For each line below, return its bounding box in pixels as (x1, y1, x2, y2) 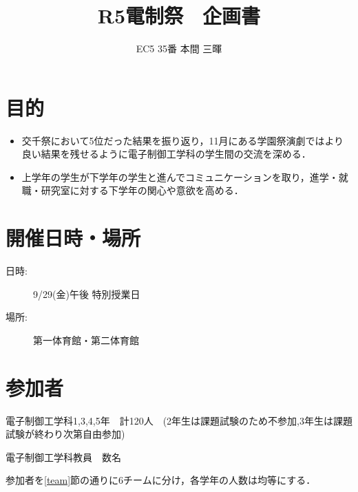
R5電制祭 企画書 (97, 1, 261, 30)
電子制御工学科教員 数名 (6, 449, 121, 464)
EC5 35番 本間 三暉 (136, 41, 222, 56)
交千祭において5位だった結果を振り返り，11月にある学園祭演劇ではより (21, 133, 344, 147)
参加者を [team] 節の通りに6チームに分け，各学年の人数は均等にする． (6, 473, 316, 487)
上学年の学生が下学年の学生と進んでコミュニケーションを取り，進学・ (21, 169, 339, 184)
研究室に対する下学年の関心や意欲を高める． (41, 183, 244, 197)
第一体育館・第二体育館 (33, 332, 139, 347)
